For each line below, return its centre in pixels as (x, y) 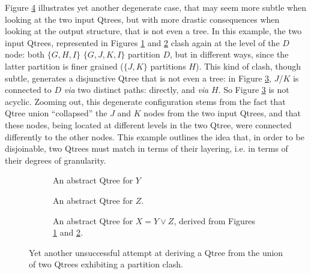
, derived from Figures (215, 220)
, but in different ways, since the (229, 54)
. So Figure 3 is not (254, 90)
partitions (168, 66)
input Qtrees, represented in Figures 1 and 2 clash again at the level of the (142, 42)
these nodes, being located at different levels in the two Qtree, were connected (148, 124)
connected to (28, 90)
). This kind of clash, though (248, 66)
